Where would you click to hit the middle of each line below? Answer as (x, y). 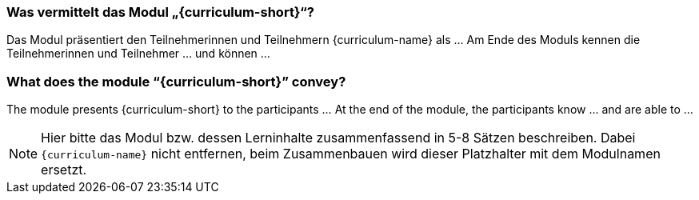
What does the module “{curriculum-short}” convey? (176, 81)
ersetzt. (64, 170)
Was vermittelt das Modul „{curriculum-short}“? (160, 12)
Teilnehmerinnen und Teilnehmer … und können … (138, 54)
